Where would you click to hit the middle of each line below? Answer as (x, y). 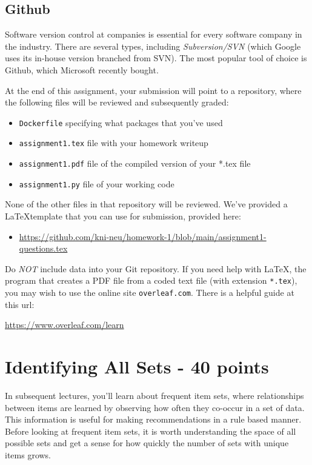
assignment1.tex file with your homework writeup (114, 143)
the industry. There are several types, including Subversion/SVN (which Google (153, 46)
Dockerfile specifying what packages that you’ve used (121, 122)
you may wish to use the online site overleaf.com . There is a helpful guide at (150, 293)
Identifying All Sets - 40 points (137, 366)
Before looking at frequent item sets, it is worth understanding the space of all (151, 431)
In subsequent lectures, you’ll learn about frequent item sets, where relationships (154, 395)
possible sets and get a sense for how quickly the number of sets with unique (147, 443)
